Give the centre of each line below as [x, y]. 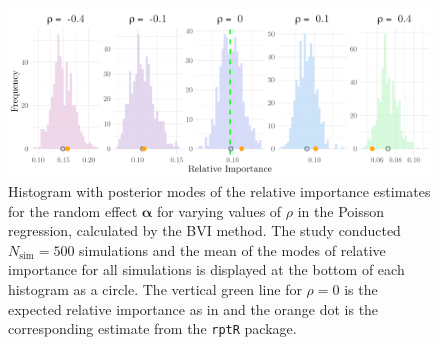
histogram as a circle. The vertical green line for [155, 288]
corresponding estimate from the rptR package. [152, 328]
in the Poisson [341, 210]
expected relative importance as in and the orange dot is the [193, 308]
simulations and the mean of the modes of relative [232, 249]
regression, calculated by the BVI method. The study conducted [204, 230]
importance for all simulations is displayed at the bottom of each [206, 269]
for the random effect [73, 210]
